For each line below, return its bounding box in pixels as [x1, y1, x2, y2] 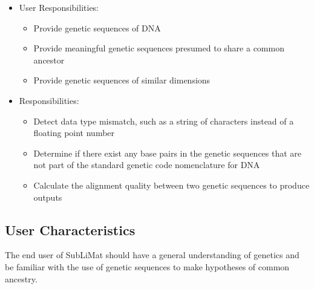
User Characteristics [5, 220, 136, 239]
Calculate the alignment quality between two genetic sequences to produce [33, 178, 310, 191]
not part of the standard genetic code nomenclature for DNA [33, 158, 260, 171]
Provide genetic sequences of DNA [33, 21, 161, 34]
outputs [33, 190, 62, 203]
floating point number [33, 126, 115, 139]
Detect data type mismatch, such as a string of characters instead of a [33, 114, 294, 127]
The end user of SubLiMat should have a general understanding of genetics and [5, 248, 299, 261]
